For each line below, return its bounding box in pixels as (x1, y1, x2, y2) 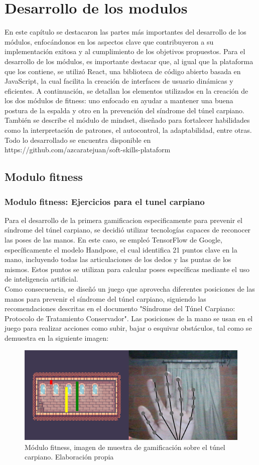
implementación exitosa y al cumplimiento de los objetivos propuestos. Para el (5, 46, 245, 57)
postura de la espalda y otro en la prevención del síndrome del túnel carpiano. (5, 105, 245, 115)
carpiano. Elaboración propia (25, 451, 114, 462)
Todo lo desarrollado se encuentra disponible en (5, 134, 151, 145)
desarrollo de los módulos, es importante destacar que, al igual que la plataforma (5, 56, 253, 66)
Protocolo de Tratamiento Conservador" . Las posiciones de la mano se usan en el (5, 313, 253, 323)
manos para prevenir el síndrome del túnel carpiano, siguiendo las (5, 293, 206, 304)
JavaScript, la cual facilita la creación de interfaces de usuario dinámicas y (5, 76, 233, 86)
